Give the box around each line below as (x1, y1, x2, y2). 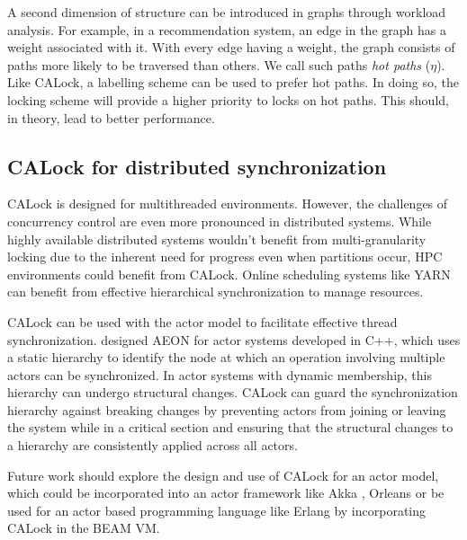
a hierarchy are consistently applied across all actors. (7, 436, 298, 455)
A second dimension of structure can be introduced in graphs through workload (7, 3, 446, 21)
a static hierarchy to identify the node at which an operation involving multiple (7, 348, 445, 367)
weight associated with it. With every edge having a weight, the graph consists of (7, 38, 455, 57)
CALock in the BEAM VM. (7, 518, 160, 537)
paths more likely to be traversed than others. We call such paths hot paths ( (7, 55, 431, 74)
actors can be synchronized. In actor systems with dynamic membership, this (7, 365, 432, 384)
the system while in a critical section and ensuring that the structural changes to (7, 418, 454, 437)
